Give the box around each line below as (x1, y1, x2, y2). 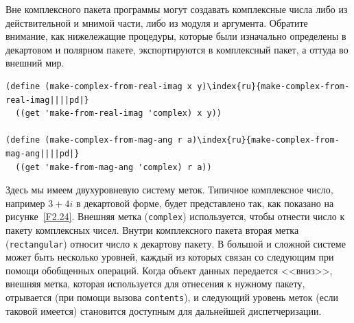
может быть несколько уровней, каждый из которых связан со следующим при (5, 250, 334, 264)
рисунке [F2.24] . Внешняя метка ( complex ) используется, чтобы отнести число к (5, 209, 345, 224)
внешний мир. (5, 56, 64, 70)
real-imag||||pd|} (5, 95, 89, 105)
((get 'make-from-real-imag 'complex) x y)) (15, 108, 222, 119)
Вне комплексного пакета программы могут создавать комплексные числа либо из (5, 2, 348, 16)
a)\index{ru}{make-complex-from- (187, 135, 340, 145)
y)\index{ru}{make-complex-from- (197, 81, 350, 91)
